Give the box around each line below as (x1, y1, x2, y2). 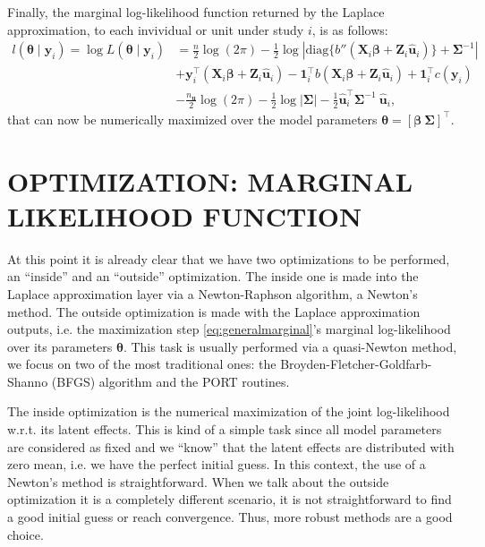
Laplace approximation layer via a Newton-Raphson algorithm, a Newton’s (7, 284, 418, 303)
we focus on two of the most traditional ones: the (7, 355, 277, 373)
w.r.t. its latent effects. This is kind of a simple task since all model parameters (7, 420, 442, 439)
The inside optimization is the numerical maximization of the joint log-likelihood (7, 402, 450, 421)
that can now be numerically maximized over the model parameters (7, 109, 378, 128)
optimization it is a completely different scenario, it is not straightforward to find (7, 490, 452, 509)
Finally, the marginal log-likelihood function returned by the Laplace (7, 3, 385, 21)
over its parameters (7, 337, 113, 355)
